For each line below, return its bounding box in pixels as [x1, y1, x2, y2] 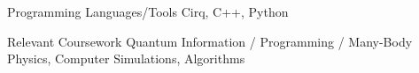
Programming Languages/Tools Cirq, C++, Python [7, 3, 289, 20]
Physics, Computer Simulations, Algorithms [7, 49, 245, 68]
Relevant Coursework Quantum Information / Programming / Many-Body [7, 32, 413, 50]
